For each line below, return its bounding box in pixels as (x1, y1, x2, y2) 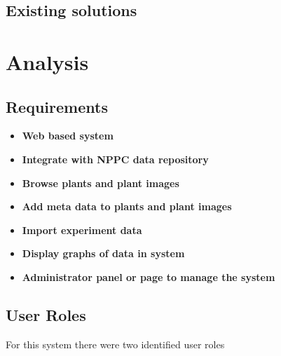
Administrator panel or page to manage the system (22, 269, 275, 284)
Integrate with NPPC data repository (22, 151, 209, 166)
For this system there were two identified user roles (6, 336, 225, 351)
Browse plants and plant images (22, 175, 179, 190)
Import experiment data (22, 222, 142, 237)
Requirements (6, 95, 108, 117)
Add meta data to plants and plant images (22, 199, 232, 214)
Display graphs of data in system (22, 246, 185, 261)
